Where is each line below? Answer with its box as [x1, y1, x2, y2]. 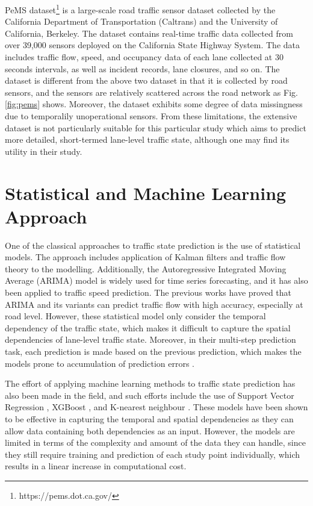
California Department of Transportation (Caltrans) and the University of [5, 15, 278, 28]
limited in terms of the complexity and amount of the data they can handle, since [5, 436, 306, 449]
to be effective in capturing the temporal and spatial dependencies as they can [5, 413, 294, 425]
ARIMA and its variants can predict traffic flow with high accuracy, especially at [5, 298, 303, 310]
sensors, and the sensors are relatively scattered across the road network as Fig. [5, 86, 298, 98]
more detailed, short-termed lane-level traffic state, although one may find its [5, 133, 290, 146]
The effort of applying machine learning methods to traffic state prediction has [5, 377, 296, 390]
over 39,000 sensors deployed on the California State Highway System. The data [5, 39, 300, 51]
